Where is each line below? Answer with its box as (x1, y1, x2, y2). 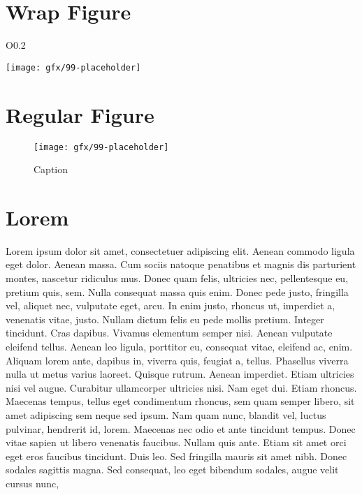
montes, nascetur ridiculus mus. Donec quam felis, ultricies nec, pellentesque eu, (6, 271, 349, 286)
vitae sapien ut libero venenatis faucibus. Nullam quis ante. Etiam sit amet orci (6, 435, 347, 450)
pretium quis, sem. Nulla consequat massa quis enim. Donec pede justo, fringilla (6, 284, 349, 299)
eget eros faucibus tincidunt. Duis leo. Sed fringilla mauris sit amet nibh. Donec (6, 448, 347, 463)
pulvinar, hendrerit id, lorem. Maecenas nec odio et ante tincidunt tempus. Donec (6, 421, 356, 436)
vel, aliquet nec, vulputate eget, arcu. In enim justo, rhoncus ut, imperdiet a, (6, 298, 335, 313)
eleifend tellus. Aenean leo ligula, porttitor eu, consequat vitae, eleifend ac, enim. (6, 339, 353, 354)
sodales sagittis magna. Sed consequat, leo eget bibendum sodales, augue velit (6, 462, 339, 477)
